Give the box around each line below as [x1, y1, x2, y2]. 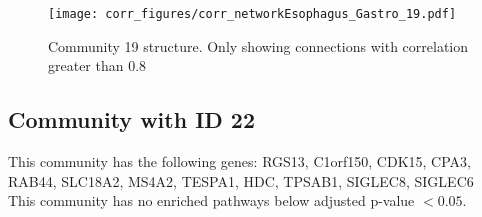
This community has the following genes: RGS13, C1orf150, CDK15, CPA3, [8, 151, 471, 172]
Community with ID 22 [8, 104, 256, 135]
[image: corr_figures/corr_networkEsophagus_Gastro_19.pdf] [48, 7, 457, 21]
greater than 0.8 [48, 55, 147, 76]
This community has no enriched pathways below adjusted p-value [8, 190, 415, 211]
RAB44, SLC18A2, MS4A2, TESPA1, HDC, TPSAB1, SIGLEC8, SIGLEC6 [8, 170, 474, 191]
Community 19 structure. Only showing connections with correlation [48, 35, 469, 56]
